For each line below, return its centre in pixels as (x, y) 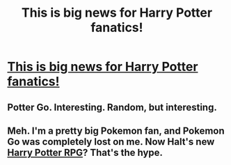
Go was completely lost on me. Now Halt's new (111, 142)
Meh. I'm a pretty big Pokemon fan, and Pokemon (116, 131)
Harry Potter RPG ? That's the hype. (85, 152)
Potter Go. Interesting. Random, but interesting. (112, 107)
